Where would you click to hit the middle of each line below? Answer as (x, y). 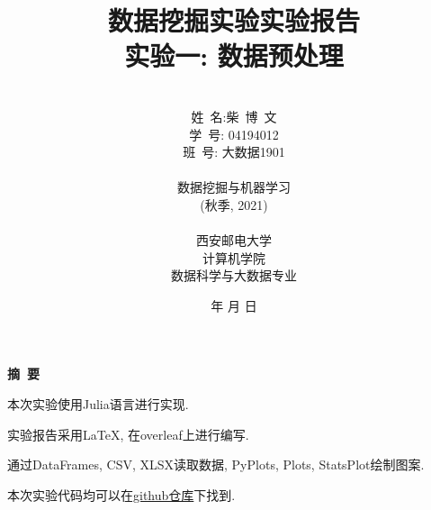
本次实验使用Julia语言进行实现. (98, 404)
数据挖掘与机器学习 (234, 187)
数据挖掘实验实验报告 (233, 20)
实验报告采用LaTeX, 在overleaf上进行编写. (128, 434)
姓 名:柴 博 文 (234, 116)
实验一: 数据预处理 (234, 55)
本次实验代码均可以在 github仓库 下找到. (121, 494)
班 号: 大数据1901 (234, 152)
